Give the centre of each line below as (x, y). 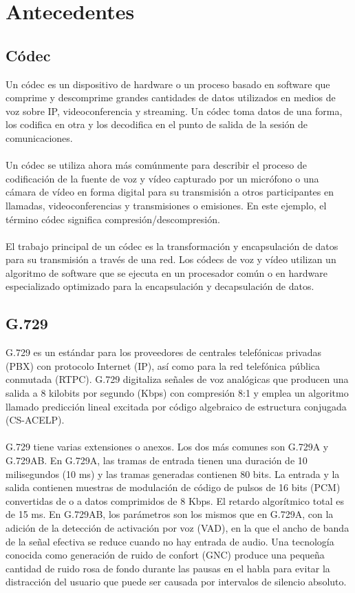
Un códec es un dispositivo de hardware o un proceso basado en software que (168, 84)
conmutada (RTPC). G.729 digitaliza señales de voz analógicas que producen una (177, 379)
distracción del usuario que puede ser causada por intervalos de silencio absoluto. (176, 582)
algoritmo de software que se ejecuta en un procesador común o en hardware (166, 272)
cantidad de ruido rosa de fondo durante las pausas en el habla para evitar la (168, 568)
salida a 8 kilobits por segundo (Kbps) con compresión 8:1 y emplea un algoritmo (177, 393)
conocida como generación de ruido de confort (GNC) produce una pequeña (165, 555)
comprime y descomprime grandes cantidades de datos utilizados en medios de (171, 97)
